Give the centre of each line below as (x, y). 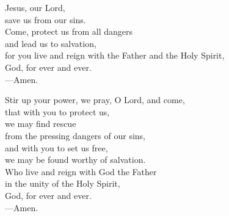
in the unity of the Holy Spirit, (63, 183)
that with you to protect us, (57, 111)
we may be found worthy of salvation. (75, 160)
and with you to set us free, (56, 147)
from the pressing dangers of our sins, (75, 135)
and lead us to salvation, (51, 43)
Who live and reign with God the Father (81, 171)
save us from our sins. (45, 19)
